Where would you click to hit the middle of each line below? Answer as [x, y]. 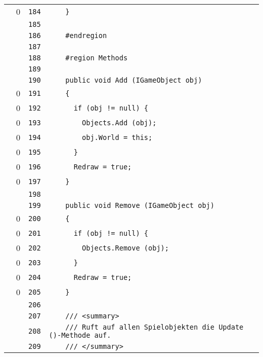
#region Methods [97, 58]
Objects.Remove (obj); [125, 248]
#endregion [86, 35]
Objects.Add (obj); [119, 122]
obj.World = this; [117, 137]
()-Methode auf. [80, 335]
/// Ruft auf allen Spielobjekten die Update [155, 327]
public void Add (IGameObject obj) [134, 80]
